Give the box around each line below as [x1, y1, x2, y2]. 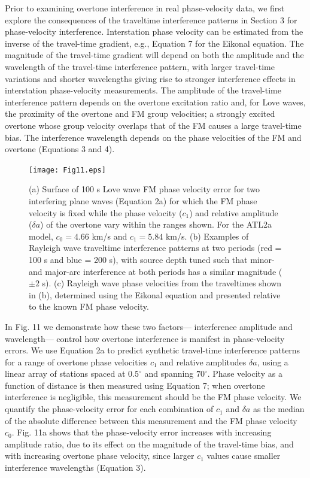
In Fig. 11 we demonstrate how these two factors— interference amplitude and [5, 320, 293, 332]
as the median [253, 403, 305, 415]
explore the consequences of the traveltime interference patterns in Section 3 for [5, 13, 297, 26]
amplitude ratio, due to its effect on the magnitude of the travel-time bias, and [5, 437, 294, 450]
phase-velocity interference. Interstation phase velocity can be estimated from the [5, 25, 303, 38]
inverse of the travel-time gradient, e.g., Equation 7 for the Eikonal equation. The [5, 37, 304, 49]
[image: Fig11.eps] [29, 165, 106, 174]
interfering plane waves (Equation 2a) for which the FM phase [29, 194, 257, 207]
